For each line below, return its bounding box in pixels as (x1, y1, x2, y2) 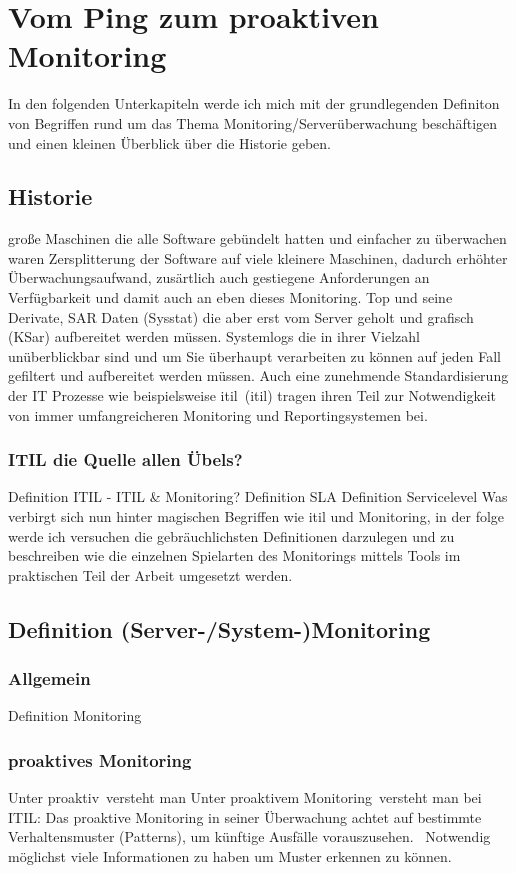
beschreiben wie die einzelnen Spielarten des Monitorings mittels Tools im (8, 545, 461, 566)
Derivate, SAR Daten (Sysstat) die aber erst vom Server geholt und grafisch (8, 306, 474, 327)
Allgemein (8, 666, 91, 691)
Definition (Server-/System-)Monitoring (8, 613, 431, 644)
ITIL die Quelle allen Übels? (8, 447, 243, 472)
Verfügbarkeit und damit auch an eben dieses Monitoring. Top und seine (8, 287, 453, 308)
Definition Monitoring (8, 705, 142, 726)
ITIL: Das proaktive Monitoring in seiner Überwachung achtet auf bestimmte (8, 806, 482, 827)
